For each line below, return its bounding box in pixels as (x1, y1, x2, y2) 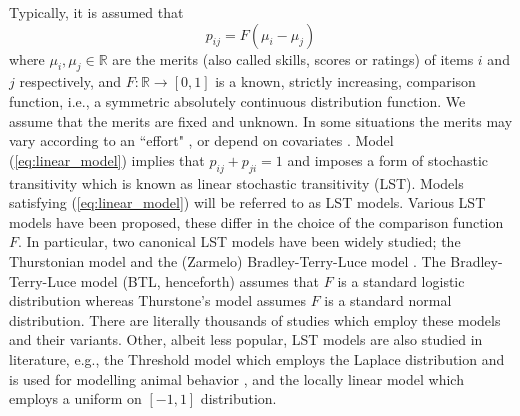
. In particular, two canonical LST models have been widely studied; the (18, 231, 461, 252)
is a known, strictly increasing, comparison (215, 71, 476, 92)
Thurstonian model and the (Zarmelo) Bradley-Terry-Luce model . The (9, 250, 446, 271)
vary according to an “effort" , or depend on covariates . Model (9, 130, 394, 151)
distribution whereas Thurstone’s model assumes (9, 290, 306, 311)
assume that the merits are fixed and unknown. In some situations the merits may (9, 110, 513, 131)
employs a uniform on (9, 388, 142, 409)
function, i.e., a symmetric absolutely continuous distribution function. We (9, 90, 466, 111)
